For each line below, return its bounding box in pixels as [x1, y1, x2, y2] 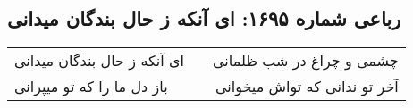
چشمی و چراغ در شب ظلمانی [213, 50, 399, 71]
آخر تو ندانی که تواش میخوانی [215, 76, 399, 97]
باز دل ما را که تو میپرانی [14, 76, 168, 97]
